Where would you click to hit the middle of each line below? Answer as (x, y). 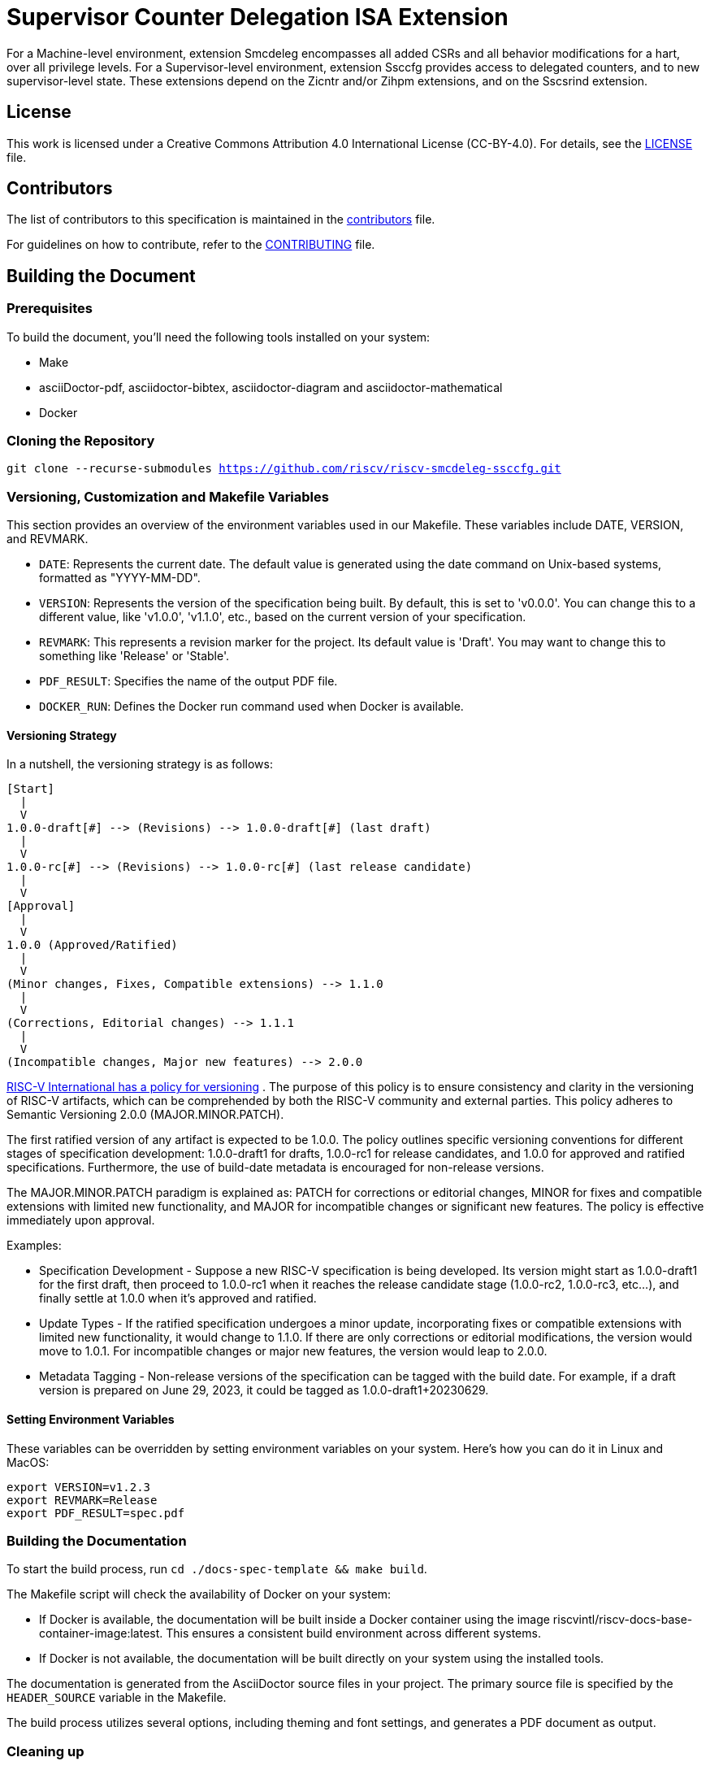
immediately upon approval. (81, 1220)
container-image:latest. (101, 1633)
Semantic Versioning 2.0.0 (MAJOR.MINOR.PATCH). (145, 1115)
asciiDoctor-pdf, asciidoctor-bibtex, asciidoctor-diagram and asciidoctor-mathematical (271, 387)
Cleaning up (45, 1751)
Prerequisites (50, 309)
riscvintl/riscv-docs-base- (623, 1620)
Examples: (34, 1246)
